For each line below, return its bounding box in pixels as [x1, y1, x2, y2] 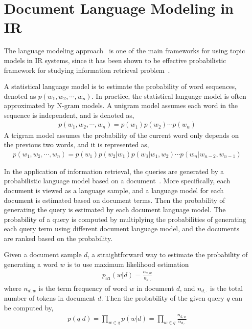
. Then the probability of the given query [101, 293, 225, 303]
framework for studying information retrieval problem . [4, 65, 170, 75]
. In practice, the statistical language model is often [92, 90, 246, 101]
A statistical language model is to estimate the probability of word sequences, [4, 81, 237, 91]
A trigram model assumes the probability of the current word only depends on [4, 130, 239, 140]
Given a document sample [4, 249, 82, 260]
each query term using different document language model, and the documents [4, 223, 239, 234]
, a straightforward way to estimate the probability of [87, 249, 248, 260]
